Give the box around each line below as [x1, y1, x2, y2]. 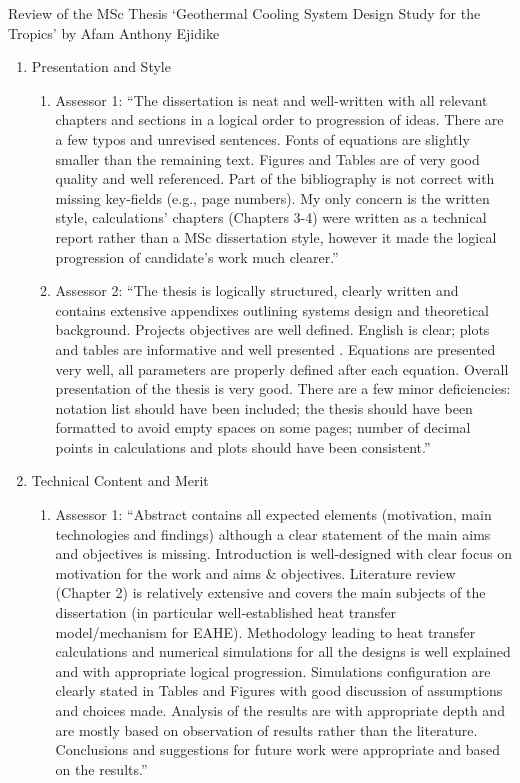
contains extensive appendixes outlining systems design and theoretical [55, 299, 490, 320]
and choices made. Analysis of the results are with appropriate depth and [55, 700, 505, 720]
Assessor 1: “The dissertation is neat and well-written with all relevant [55, 89, 488, 110]
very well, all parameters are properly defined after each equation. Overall [55, 358, 509, 379]
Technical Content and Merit [31, 470, 209, 491]
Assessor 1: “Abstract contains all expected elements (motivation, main [55, 504, 492, 525]
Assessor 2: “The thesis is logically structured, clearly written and [55, 280, 459, 301]
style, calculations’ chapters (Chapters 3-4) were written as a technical [55, 207, 487, 228]
